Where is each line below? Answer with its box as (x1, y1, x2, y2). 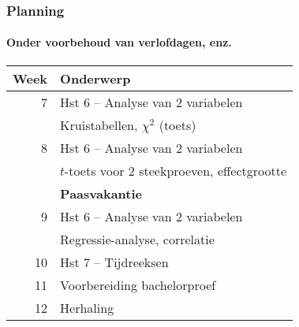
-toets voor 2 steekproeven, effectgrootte (64, 161, 287, 180)
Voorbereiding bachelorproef (60, 275, 216, 294)
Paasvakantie (60, 184, 142, 203)
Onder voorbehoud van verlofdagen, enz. (6, 34, 232, 50)
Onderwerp (60, 69, 131, 87)
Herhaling (60, 298, 114, 317)
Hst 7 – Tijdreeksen (60, 252, 169, 271)
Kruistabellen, (60, 115, 138, 134)
